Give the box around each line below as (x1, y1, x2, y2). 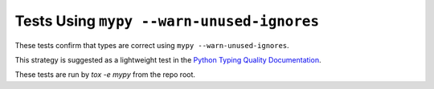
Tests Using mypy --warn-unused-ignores (14, 12, 320, 30)
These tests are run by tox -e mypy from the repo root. (14, 70, 196, 79)
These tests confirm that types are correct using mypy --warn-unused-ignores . (14, 40, 289, 50)
